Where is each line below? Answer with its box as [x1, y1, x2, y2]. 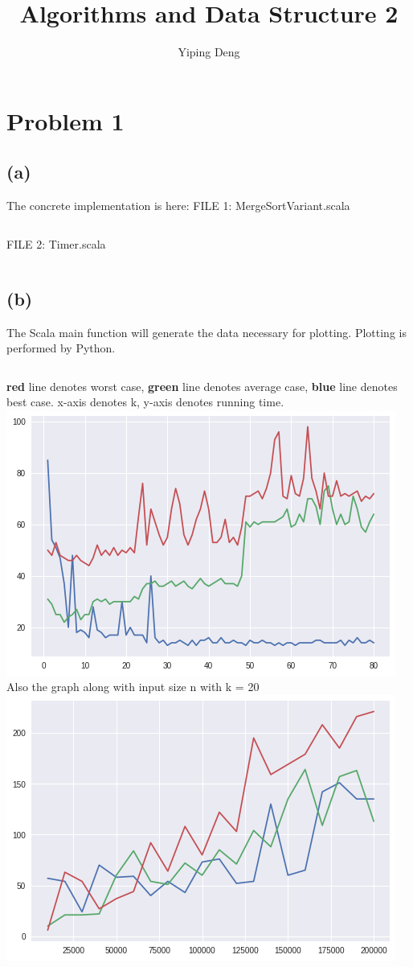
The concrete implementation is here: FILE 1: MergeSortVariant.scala [6, 197, 350, 214]
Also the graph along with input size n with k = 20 [6, 678, 260, 695]
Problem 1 [6, 104, 125, 137]
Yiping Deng [178, 43, 240, 60]
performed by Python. [6, 339, 116, 356]
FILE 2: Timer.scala [6, 235, 106, 252]
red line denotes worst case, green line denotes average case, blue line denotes [6, 377, 398, 394]
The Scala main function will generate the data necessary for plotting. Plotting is [6, 323, 407, 340]
